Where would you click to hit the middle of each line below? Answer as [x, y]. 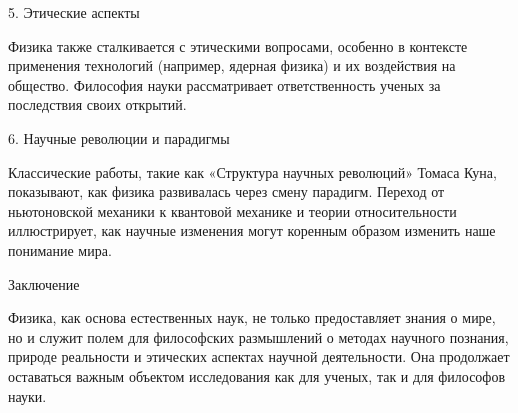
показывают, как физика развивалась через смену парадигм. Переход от [226, 191]
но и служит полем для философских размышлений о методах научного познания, [258, 336]
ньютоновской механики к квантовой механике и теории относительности [232, 210]
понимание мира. [60, 249]
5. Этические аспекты [74, 12]
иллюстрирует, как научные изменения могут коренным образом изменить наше [252, 230]
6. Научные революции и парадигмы [119, 137]
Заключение [44, 283]
